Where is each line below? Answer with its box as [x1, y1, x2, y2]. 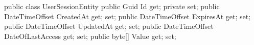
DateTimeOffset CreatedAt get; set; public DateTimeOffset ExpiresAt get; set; [4, 11, 251, 21]
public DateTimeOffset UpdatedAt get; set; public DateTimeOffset [4, 21, 214, 31]
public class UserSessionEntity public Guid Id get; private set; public [4, 1, 220, 11]
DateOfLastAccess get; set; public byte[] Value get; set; [4, 30, 176, 41]
